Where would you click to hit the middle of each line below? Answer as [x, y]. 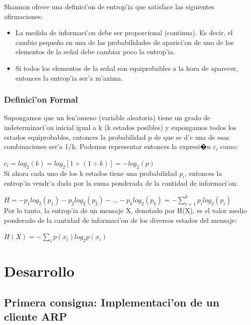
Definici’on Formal [41, 99]
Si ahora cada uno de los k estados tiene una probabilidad [91, 173]
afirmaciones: [23, 16]
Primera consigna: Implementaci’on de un [112, 302]
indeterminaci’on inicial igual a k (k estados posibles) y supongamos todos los [120, 127]
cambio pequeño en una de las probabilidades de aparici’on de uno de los [125, 42]
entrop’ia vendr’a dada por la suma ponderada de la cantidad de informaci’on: [121, 183]
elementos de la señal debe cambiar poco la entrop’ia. [95, 52]
